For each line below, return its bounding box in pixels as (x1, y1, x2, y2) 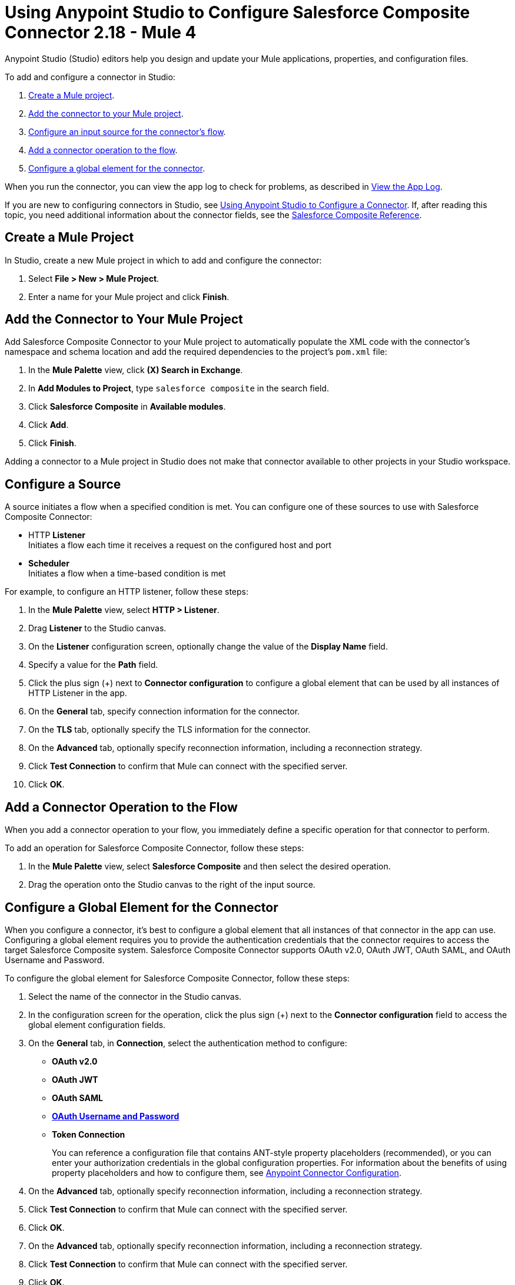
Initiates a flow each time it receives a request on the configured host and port (28, 540, 332, 551)
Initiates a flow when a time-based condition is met (28, 568, 226, 579)
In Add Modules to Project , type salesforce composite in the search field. (28, 383, 329, 394)
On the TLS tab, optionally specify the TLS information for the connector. (28, 724, 311, 735)
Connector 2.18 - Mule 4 (5, 22, 197, 42)
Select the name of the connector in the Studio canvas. (28, 991, 242, 1001)
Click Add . (28, 420, 69, 430)
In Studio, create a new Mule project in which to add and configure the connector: (5, 255, 322, 265)
